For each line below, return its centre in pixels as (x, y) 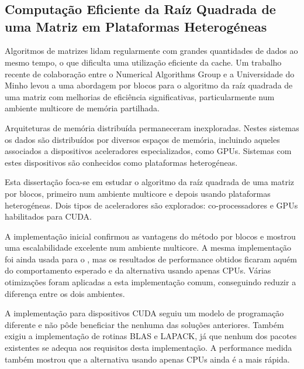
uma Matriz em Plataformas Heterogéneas (136, 26)
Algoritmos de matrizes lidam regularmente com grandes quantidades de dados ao (151, 51)
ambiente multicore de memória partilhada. (82, 108)
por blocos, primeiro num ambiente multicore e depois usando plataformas (138, 193)
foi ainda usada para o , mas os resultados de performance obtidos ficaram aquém (151, 259)
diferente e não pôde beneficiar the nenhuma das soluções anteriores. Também (144, 324)
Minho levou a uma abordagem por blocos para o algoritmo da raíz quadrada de (149, 85)
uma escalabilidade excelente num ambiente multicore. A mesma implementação (148, 247)
